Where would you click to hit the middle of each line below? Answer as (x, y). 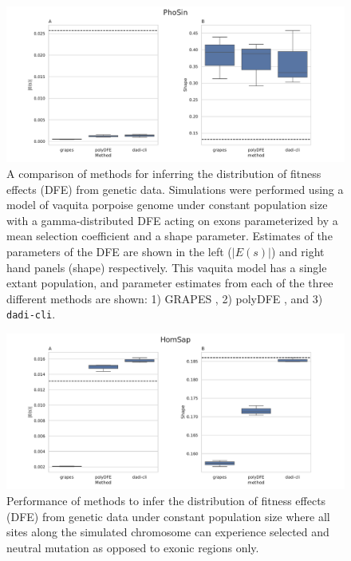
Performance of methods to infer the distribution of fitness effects (166, 501)
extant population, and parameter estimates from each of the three (170, 283)
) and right (298, 251)
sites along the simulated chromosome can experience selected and (168, 532)
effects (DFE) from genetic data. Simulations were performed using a (175, 189)
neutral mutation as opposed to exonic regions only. (133, 547)
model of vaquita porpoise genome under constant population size (167, 205)
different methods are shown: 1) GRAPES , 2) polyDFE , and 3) (165, 298)
